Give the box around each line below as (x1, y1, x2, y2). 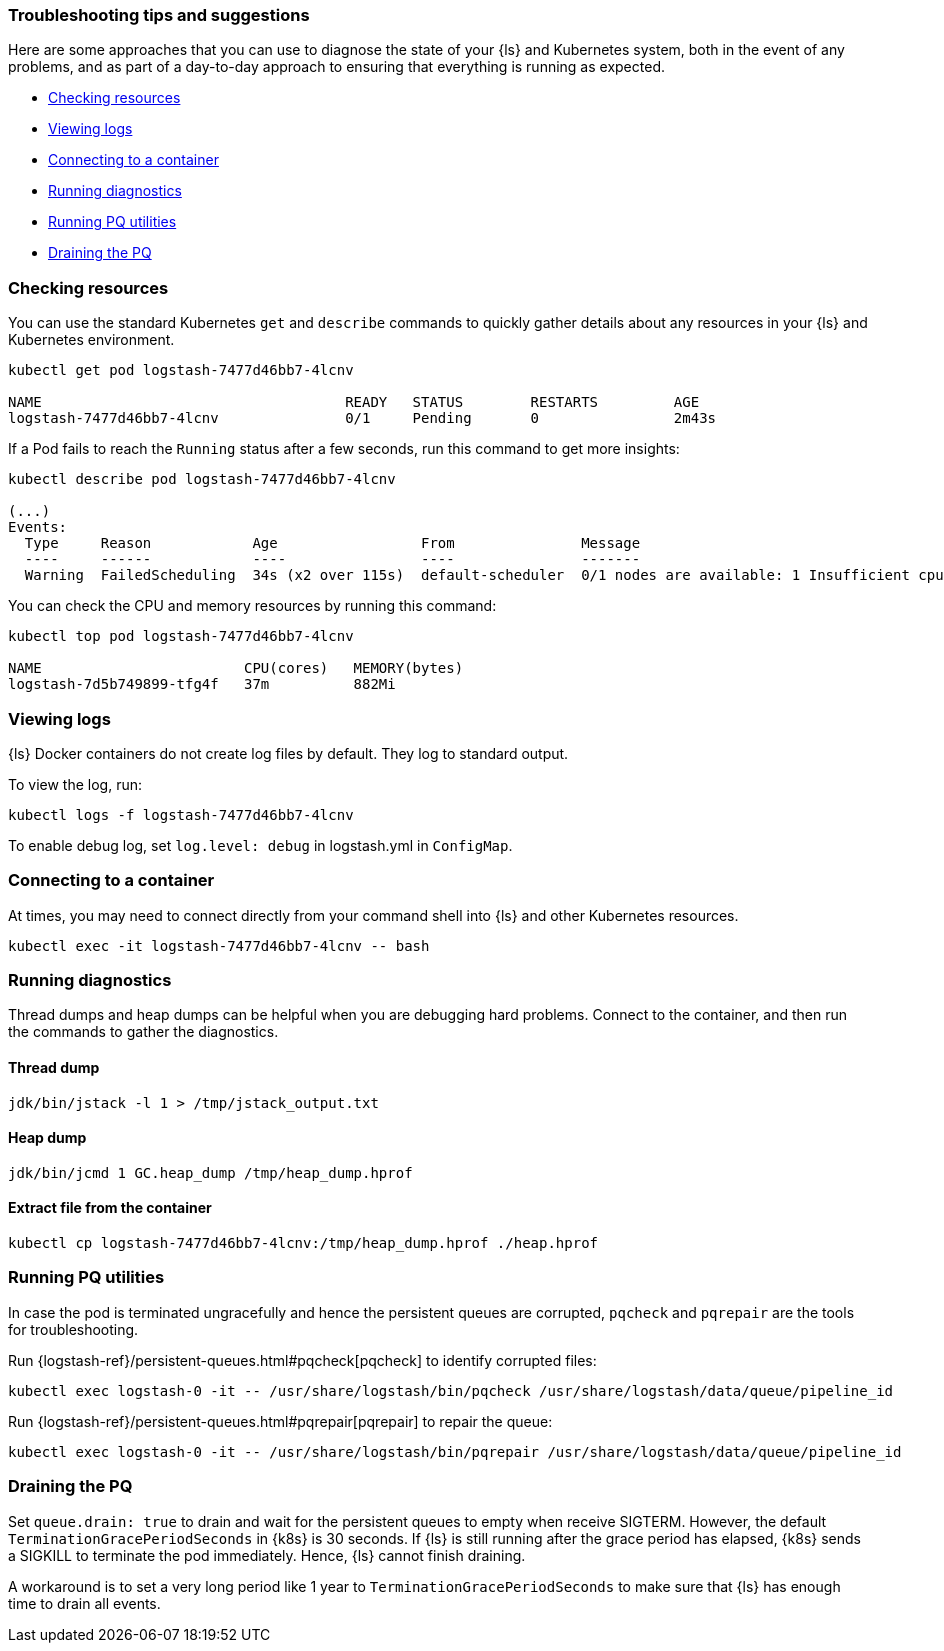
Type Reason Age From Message (24, 535, 641, 552)
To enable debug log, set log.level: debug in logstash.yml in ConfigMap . (8, 836, 513, 854)
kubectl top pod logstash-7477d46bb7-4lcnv (8, 628, 354, 645)
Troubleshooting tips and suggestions (8, 5, 310, 25)
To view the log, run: (8, 775, 142, 793)
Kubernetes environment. (8, 331, 175, 349)
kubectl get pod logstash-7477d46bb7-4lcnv (8, 362, 354, 379)
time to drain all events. (8, 1594, 161, 1612)
